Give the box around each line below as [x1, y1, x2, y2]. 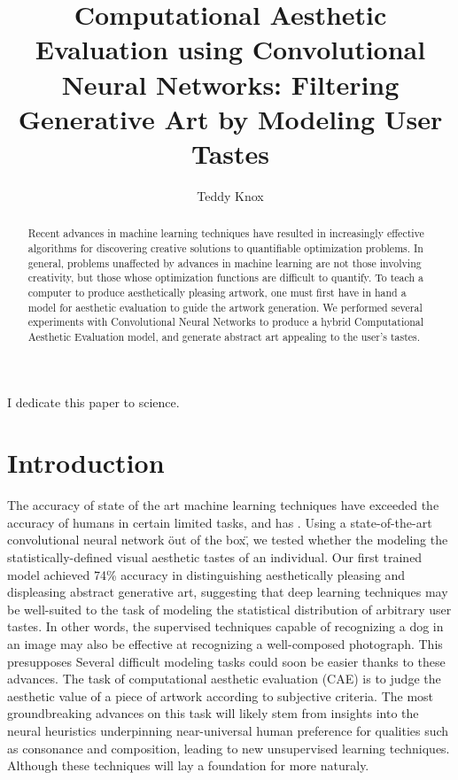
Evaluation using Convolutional [35, 31, 426, 67]
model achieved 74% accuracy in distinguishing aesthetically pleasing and [7, 565, 406, 583]
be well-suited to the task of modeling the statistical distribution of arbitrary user [7, 599, 452, 618]
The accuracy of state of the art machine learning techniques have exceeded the [7, 496, 439, 514]
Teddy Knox [197, 186, 264, 205]
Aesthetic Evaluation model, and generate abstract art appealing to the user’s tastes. [27, 328, 421, 344]
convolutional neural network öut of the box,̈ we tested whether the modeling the [7, 530, 448, 549]
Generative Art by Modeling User [18, 100, 443, 136]
